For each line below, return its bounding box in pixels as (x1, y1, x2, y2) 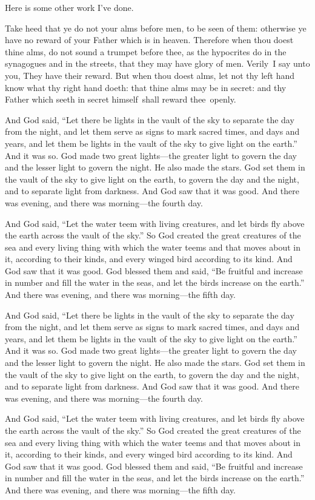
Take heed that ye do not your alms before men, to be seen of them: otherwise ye (5, 21, 307, 34)
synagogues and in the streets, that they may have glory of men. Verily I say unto (5, 57, 310, 70)
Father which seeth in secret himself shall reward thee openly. (5, 93, 236, 106)
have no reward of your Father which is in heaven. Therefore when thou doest (5, 33, 294, 46)
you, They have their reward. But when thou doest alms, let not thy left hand (5, 69, 295, 81)
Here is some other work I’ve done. (5, 1, 134, 13)
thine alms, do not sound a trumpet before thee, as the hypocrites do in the (5, 45, 287, 58)
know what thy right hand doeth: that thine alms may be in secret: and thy (5, 81, 287, 93)
